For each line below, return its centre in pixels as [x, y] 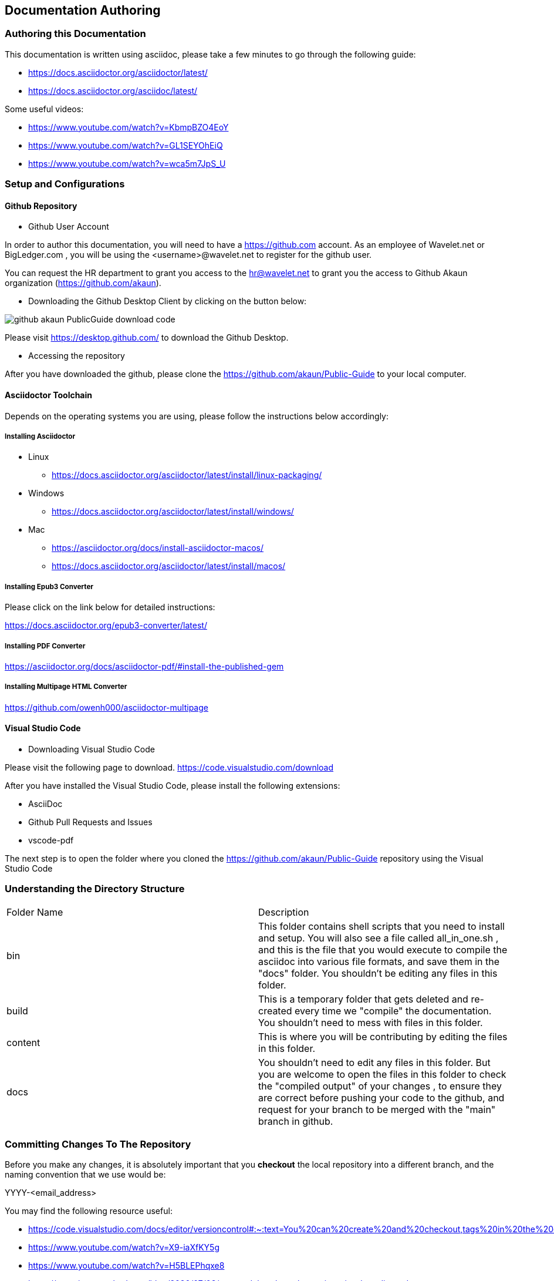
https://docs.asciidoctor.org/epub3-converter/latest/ [106, 626]
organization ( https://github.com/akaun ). [83, 283]
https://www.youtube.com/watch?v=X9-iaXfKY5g [124, 1248]
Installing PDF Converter [45, 646]
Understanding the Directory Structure [95, 889]
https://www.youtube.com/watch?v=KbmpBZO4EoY [129, 127]
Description [284, 912]
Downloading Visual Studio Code [92, 749]
